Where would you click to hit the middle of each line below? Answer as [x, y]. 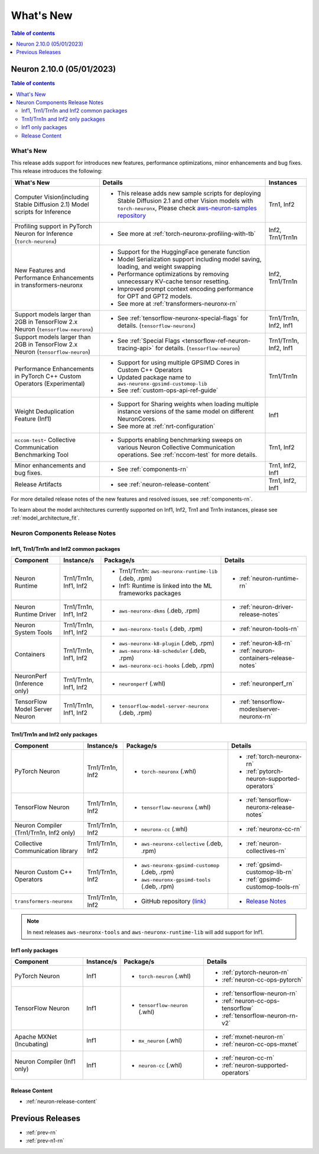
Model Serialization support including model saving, [190, 259]
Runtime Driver [35, 614]
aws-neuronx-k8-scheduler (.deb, [163, 650]
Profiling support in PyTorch [53, 226]
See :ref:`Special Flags [149, 341]
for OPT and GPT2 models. [155, 296]
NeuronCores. [137, 419]
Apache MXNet [36, 1037]
